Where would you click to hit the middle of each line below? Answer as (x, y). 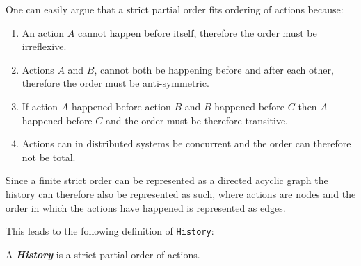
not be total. (49, 157)
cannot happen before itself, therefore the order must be (197, 32)
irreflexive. (44, 46)
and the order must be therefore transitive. (197, 120)
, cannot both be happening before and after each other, (214, 69)
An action (43, 32)
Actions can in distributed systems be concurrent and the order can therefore (186, 143)
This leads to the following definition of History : (110, 231)
